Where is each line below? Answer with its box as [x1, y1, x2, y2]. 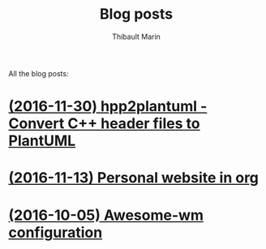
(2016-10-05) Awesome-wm [8, 206, 204, 224]
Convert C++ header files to [8, 114, 200, 133]
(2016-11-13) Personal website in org [8, 169, 260, 187]
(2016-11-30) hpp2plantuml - [8, 97, 208, 116]
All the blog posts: [8, 68, 69, 78]
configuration [8, 223, 103, 242]
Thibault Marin [112, 32, 161, 41]
